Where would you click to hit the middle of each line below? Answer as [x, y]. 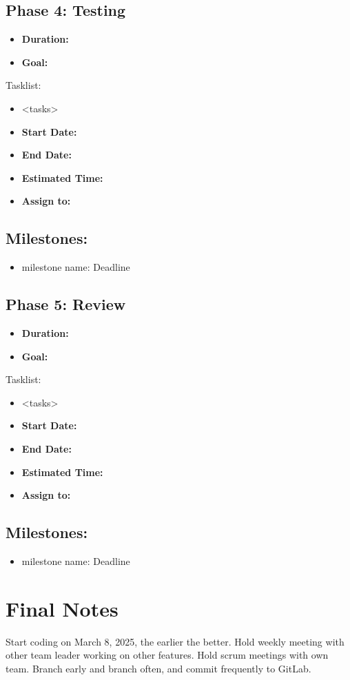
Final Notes [62, 608]
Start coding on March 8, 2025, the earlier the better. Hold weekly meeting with [175, 641]
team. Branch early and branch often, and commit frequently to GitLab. [158, 668]
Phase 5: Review [66, 304]
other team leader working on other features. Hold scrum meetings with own [167, 655]
